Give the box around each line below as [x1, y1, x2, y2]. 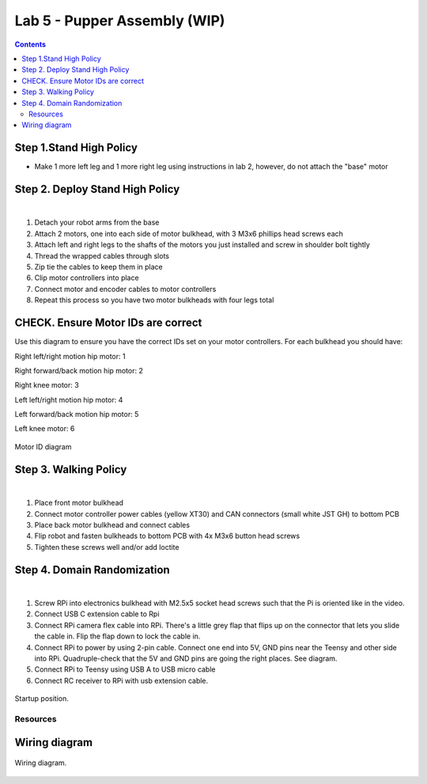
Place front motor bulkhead [34, 498, 124, 508]
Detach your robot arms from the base [34, 218, 160, 227]
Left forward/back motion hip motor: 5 [14, 410, 139, 419]
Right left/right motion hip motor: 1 [14, 351, 126, 361]
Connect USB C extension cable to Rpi [34, 609, 160, 619]
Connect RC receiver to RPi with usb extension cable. [34, 676, 209, 685]
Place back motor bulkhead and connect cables [34, 520, 190, 529]
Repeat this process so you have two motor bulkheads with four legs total [34, 295, 274, 305]
